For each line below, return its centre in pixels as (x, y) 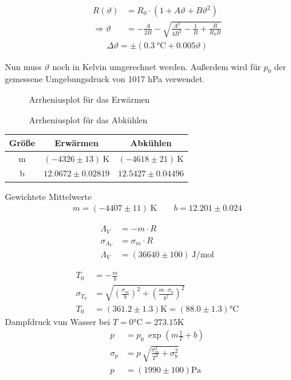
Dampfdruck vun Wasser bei (57, 321)
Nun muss (23, 66)
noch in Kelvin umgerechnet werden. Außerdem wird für (157, 66)
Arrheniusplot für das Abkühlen (88, 119)
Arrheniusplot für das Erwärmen (90, 99)
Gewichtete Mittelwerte (48, 196)
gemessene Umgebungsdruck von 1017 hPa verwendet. (105, 79)
